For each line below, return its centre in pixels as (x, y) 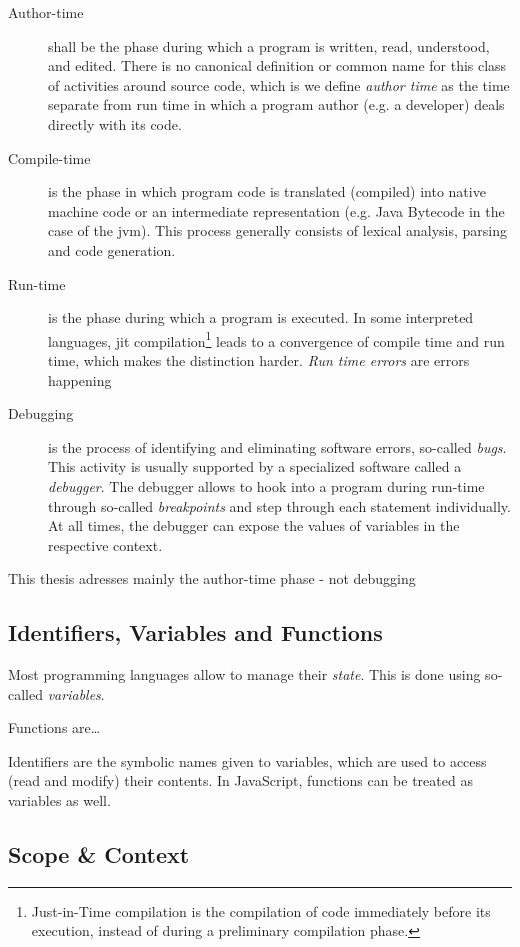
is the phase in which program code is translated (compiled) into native (267, 191)
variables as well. (59, 800)
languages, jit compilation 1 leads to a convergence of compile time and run (276, 339)
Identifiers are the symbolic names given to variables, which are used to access (247, 760)
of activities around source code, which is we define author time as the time (279, 84)
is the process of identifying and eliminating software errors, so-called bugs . (277, 446)
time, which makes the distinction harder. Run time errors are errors (259, 359)
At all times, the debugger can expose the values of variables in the (254, 525)
